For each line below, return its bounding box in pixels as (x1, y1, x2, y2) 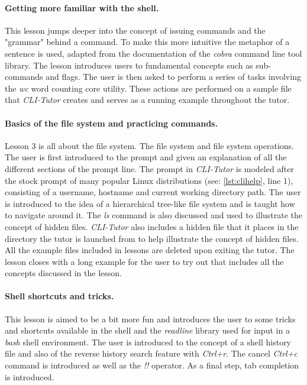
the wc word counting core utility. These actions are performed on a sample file (5, 82, 292, 94)
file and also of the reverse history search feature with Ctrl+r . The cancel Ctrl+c (5, 347, 298, 360)
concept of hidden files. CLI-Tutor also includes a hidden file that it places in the (5, 220, 299, 232)
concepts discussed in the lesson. (5, 267, 122, 279)
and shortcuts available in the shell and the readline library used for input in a (5, 324, 290, 337)
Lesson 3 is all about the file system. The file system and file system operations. (5, 139, 294, 151)
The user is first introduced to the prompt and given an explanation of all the (5, 151, 287, 163)
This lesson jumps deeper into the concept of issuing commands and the (5, 24, 266, 36)
